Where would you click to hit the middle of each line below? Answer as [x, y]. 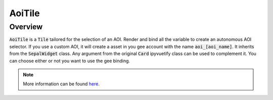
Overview [26, 27]
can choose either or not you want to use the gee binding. [70, 61]
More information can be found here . [61, 84]
